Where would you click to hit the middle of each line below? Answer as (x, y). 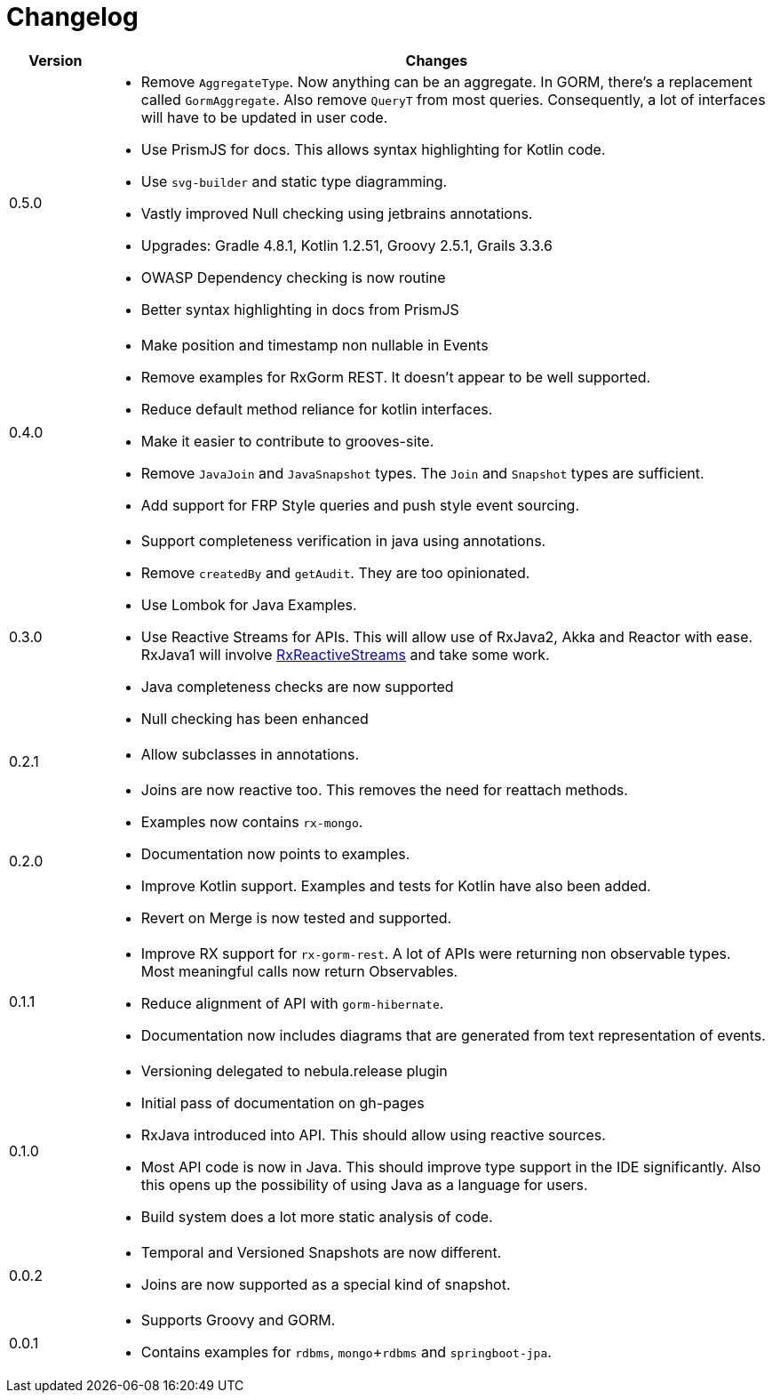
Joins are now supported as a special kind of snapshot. (326, 1284)
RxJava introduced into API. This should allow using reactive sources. (373, 1134)
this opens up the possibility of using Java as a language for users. (364, 1184)
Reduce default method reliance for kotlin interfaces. (317, 409)
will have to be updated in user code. (264, 117)
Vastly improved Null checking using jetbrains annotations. (337, 213)
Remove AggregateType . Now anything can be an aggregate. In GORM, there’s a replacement (446, 81)
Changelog (72, 17)
